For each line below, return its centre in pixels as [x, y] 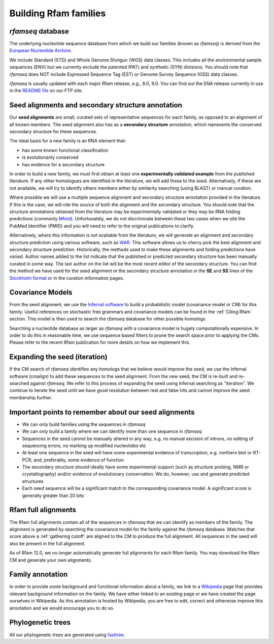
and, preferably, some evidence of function [79, 460]
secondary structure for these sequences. [53, 132]
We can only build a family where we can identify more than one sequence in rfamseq [112, 431]
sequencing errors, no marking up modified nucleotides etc [84, 446]
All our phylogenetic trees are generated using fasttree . [67, 635]
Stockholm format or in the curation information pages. [67, 278]
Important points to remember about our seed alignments [102, 412]
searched [19, 384]
